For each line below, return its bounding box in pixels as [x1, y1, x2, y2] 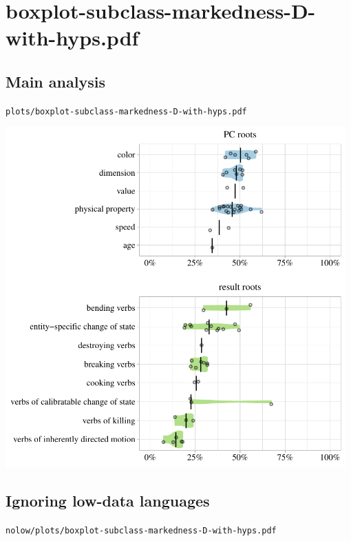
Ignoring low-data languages [6, 490, 210, 511]
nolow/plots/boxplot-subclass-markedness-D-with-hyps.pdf [6, 526, 277, 536]
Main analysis [6, 70, 105, 92]
